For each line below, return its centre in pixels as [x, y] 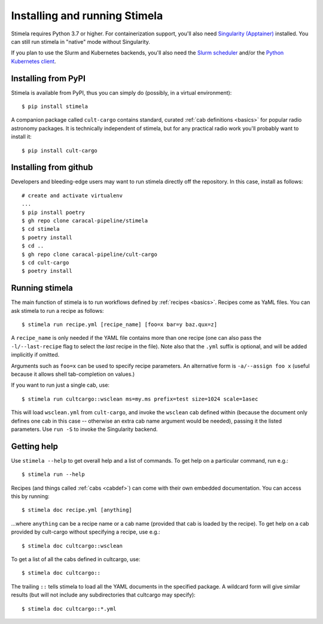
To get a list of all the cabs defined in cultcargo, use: [76, 559]
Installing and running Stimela [87, 16]
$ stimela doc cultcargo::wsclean [72, 546]
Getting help [34, 446]
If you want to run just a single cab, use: [60, 385]
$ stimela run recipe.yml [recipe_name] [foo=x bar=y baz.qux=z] [120, 325]
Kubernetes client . [33, 61]
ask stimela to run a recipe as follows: [57, 311]
